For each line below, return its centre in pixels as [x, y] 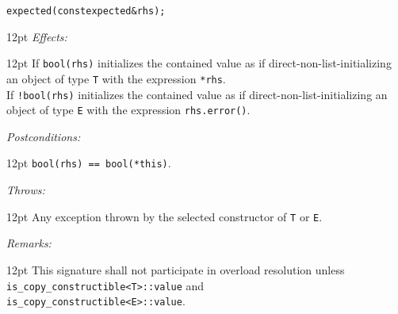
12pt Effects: [37, 36]
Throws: [26, 190]
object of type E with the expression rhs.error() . [128, 110]
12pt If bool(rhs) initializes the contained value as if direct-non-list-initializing [199, 63]
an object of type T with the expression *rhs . [116, 78]
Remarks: [29, 243]
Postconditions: [44, 136]
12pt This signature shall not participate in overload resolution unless [176, 269]
